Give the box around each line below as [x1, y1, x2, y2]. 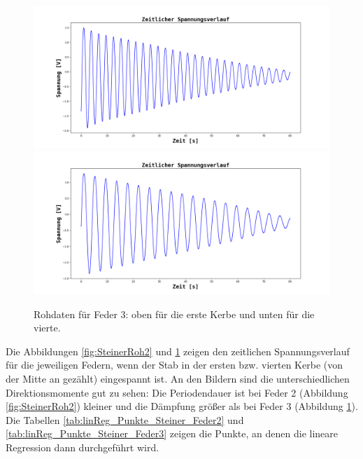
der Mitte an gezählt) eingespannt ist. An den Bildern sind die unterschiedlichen [6, 371, 350, 385]
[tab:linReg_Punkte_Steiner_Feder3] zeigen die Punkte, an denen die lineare [6, 426, 339, 441]
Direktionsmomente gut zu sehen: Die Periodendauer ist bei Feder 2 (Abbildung [6, 385, 348, 399]
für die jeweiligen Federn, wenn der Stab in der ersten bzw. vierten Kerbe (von [6, 357, 343, 372]
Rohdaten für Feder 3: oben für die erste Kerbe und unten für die [34, 306, 315, 321]
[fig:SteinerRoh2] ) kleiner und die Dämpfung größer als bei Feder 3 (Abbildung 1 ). [6, 399, 358, 413]
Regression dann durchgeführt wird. [6, 439, 159, 454]
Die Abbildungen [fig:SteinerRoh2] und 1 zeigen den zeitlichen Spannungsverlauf [6, 343, 350, 358]
